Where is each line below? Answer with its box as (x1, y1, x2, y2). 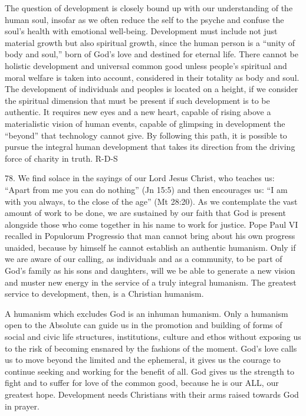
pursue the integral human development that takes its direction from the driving (5, 140, 295, 153)
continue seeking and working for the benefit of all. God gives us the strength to (5, 365, 294, 377)
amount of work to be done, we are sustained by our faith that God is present (5, 207, 286, 219)
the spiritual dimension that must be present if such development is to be (5, 94, 270, 106)
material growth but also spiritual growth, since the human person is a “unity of (5, 36, 295, 48)
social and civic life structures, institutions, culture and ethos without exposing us (5, 330, 301, 343)
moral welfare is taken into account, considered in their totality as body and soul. (5, 71, 300, 83)
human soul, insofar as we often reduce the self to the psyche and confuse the (5, 13, 284, 25)
